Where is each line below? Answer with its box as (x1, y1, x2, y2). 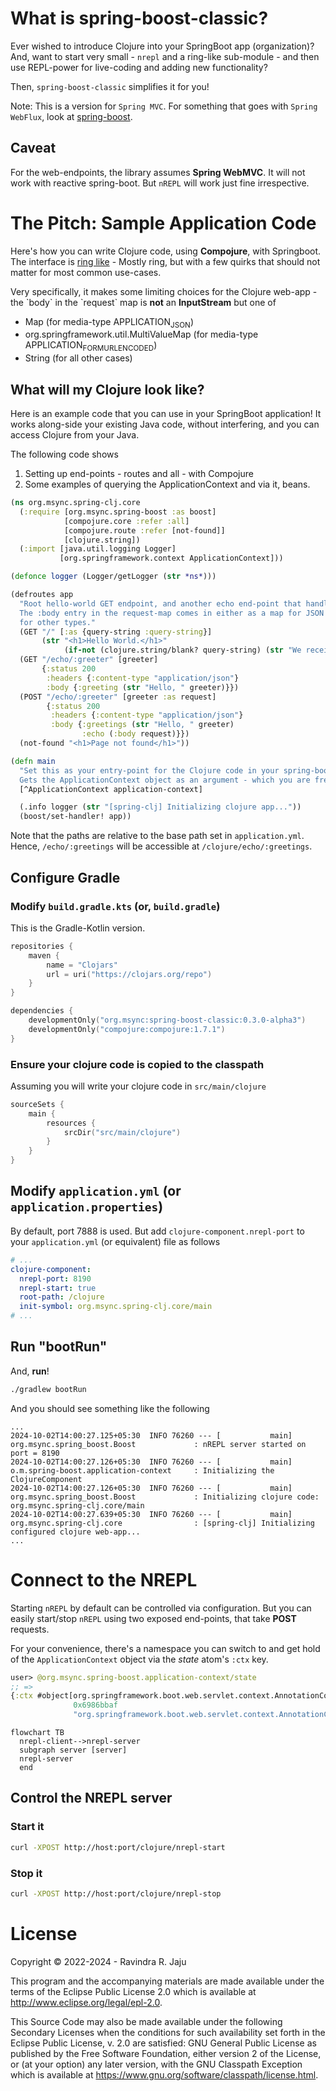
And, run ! (10, 1365, 50, 1377)
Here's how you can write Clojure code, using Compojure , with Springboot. (10, 245, 322, 257)
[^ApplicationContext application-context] (19, 784, 203, 794)
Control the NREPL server (10, 1790, 173, 1807)
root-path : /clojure (19, 1292, 105, 1302)
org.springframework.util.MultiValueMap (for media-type (24, 328, 259, 341)
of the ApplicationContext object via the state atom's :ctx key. (10, 1653, 269, 1665)
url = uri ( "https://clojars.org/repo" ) (46, 969, 213, 979)
